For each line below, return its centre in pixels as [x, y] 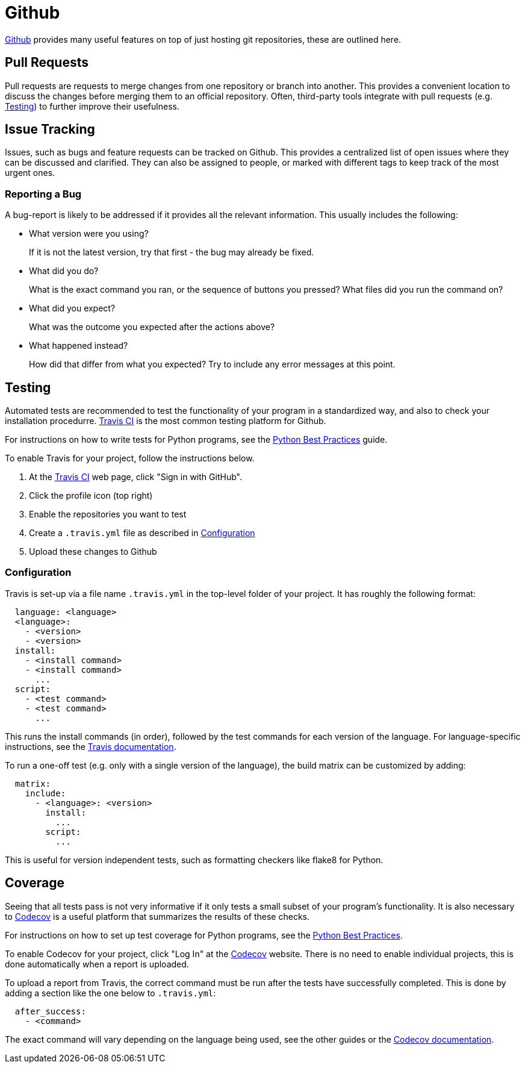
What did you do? [64, 271]
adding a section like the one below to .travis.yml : [110, 993]
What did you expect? [72, 308]
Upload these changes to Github [93, 552]
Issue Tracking [50, 130]
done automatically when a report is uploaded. [97, 964]
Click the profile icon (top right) [91, 496]
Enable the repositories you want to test [108, 514]
